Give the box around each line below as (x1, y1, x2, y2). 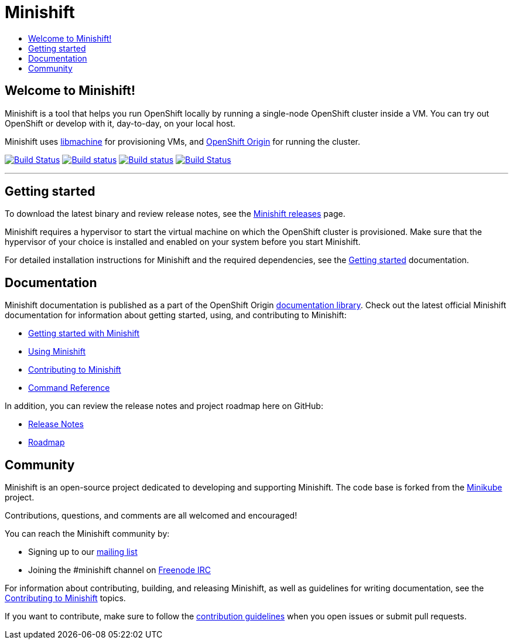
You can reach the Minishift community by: (5, 529, 170, 539)
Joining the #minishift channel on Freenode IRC (28, 565, 211, 575)
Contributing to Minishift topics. (5, 593, 126, 604)
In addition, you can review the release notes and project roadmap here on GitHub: (5, 401, 323, 411)
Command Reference (28, 383, 110, 393)
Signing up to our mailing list (28, 547, 138, 557)
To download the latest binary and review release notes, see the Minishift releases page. (5, 209, 346, 219)
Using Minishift (28, 346, 86, 357)
